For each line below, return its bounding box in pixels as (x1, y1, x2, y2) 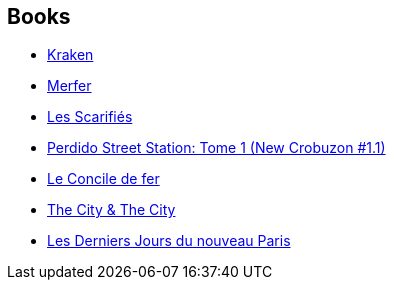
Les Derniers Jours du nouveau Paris (47, 232, 291, 250)
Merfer (47, 77, 92, 95)
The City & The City (47, 201, 176, 219)
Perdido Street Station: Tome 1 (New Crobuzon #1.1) (47, 139, 386, 157)
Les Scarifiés (47, 108, 133, 126)
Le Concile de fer (47, 170, 160, 188)
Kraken (47, 46, 94, 64)
